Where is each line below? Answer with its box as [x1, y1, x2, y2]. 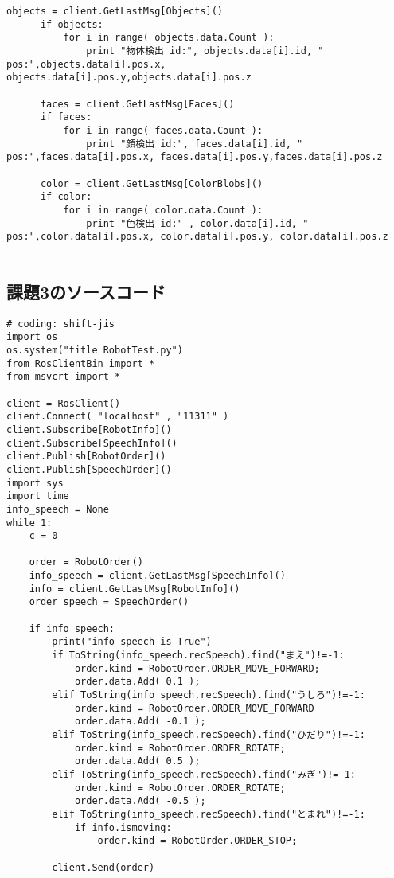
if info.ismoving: [74, 821, 172, 833]
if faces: [40, 111, 92, 123]
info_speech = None [6, 503, 109, 515]
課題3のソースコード [6, 279, 166, 303]
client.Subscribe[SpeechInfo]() [6, 437, 177, 449]
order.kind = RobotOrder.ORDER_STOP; [97, 835, 298, 847]
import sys [6, 477, 64, 489]
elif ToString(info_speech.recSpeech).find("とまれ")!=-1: [52, 808, 365, 820]
